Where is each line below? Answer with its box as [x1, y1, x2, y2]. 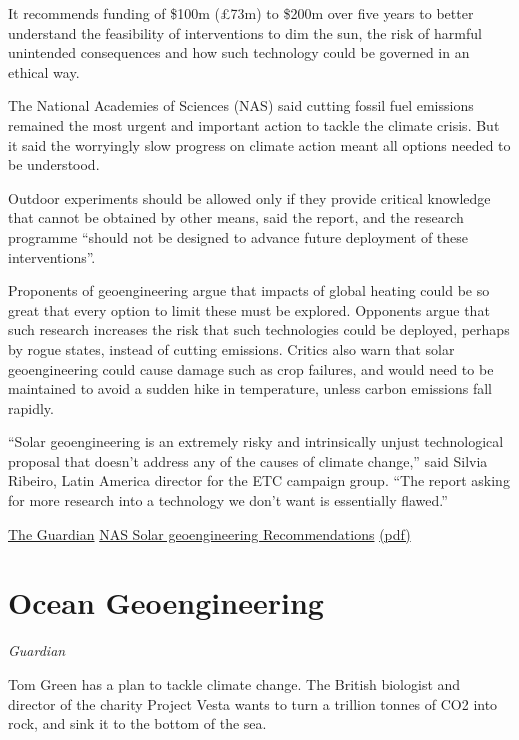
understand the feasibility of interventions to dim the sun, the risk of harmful [8, 22, 482, 43]
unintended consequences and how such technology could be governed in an [8, 42, 470, 63]
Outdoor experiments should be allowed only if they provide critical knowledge [8, 187, 491, 208]
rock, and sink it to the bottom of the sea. [8, 713, 267, 734]
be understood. [8, 154, 100, 175]
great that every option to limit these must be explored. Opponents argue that [8, 299, 490, 320]
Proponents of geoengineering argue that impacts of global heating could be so [8, 280, 490, 301]
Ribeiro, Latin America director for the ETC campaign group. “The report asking [8, 470, 510, 491]
